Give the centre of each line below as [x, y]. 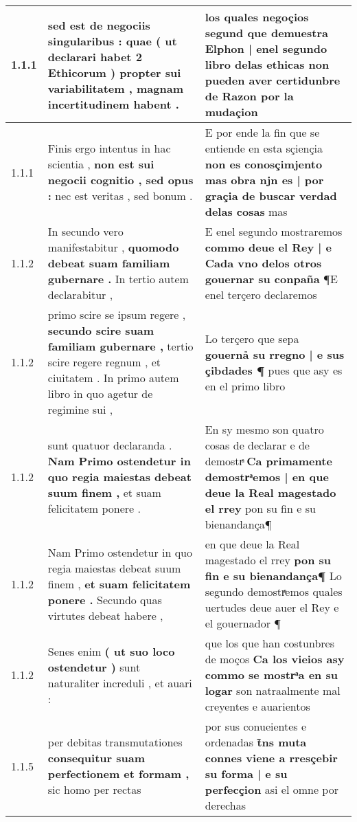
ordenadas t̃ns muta [256, 742]
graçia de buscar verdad [271, 196]
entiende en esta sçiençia [264, 148]
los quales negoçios [257, 17]
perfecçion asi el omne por [272, 789]
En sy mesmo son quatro [264, 429]
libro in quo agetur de [100, 393]
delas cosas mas [246, 211]
